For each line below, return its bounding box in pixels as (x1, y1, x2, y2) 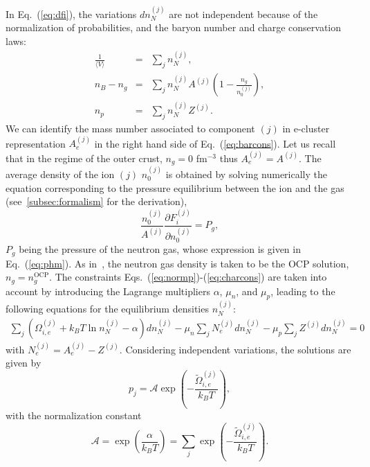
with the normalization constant (6, 407, 142, 422)
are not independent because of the (169, 6, 318, 21)
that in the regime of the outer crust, (6, 150, 163, 165)
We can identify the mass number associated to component (6, 121, 255, 135)
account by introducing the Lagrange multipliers (6, 283, 210, 298)
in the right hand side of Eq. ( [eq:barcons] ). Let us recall (94, 136, 336, 150)
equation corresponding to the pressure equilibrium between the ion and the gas (6, 180, 344, 195)
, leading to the (270, 283, 335, 298)
